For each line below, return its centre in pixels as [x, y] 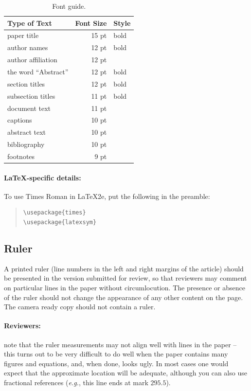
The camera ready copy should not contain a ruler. [80, 307]
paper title [23, 35]
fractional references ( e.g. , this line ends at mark [76, 382]
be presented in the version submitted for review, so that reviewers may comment [125, 278]
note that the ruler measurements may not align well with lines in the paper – [120, 344]
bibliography [26, 144]
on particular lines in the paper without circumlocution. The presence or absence [125, 287]
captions [20, 120]
